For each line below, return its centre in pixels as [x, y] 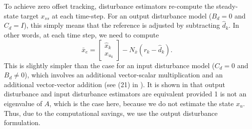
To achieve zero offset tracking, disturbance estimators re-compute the [109, 6]
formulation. [22, 122]
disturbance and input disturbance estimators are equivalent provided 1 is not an [125, 94]
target [30, 15]
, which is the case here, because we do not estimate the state [142, 103]
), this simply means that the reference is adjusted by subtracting [122, 25]
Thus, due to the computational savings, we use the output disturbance [111, 113]
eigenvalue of [23, 103]
